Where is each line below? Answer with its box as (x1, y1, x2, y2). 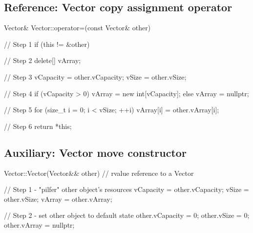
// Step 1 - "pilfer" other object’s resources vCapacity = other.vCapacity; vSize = (4, 184, 249, 194)
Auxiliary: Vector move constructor (4, 145, 187, 160)
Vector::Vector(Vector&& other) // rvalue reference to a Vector (4, 168, 194, 178)
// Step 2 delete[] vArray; (4, 55, 81, 65)
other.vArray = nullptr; (4, 219, 75, 230)
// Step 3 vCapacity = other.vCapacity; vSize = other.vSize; (4, 71, 187, 82)
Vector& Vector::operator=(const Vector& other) (4, 22, 151, 33)
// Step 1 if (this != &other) (4, 39, 90, 49)
